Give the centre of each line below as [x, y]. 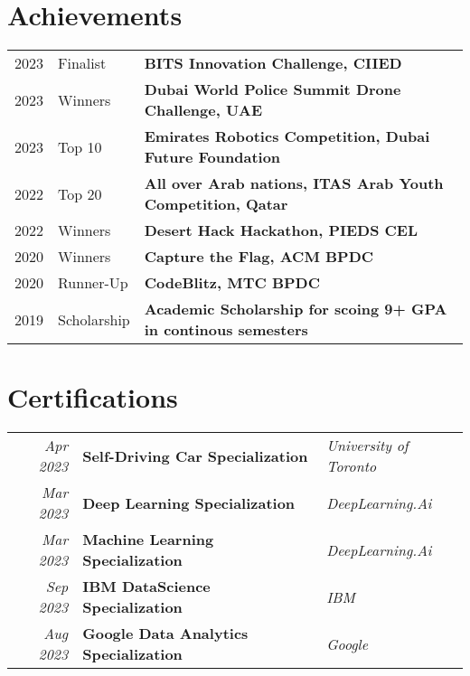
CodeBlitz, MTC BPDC [232, 283]
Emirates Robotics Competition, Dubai [287, 136]
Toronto [352, 466]
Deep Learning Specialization [189, 502]
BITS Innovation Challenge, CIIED [273, 63]
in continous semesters [226, 330]
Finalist [82, 63]
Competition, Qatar [216, 204]
